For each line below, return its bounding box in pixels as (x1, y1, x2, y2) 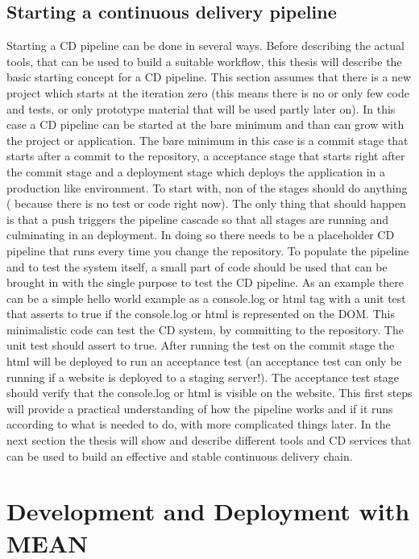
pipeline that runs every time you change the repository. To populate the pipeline (6, 242, 409, 259)
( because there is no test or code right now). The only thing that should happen (6, 195, 406, 212)
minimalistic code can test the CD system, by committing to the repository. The (6, 321, 404, 337)
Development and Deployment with (6, 495, 410, 528)
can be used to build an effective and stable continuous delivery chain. (6, 447, 353, 464)
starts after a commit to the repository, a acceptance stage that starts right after (6, 147, 405, 164)
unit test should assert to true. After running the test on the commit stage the (6, 337, 395, 354)
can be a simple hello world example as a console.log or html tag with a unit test (6, 289, 406, 306)
